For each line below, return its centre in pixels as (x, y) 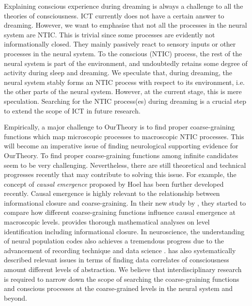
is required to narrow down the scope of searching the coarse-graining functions (122, 279)
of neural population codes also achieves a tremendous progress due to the (114, 241)
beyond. (16, 298)
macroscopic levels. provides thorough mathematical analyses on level (107, 222)
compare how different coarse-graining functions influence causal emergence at (120, 212)
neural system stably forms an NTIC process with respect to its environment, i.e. (124, 82)
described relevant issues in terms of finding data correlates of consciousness (117, 260)
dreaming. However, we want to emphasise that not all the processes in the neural (126, 25)
